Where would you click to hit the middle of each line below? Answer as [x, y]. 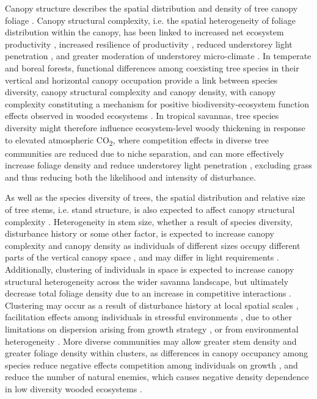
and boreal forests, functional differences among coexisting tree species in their [152, 67]
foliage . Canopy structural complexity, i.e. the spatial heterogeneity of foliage [150, 20]
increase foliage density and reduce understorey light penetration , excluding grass [158, 165]
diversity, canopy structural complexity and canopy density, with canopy [140, 92]
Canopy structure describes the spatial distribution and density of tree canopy [151, 8]
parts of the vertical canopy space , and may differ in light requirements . [142, 257]
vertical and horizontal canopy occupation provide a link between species [141, 80]
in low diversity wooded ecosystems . [74, 388]
